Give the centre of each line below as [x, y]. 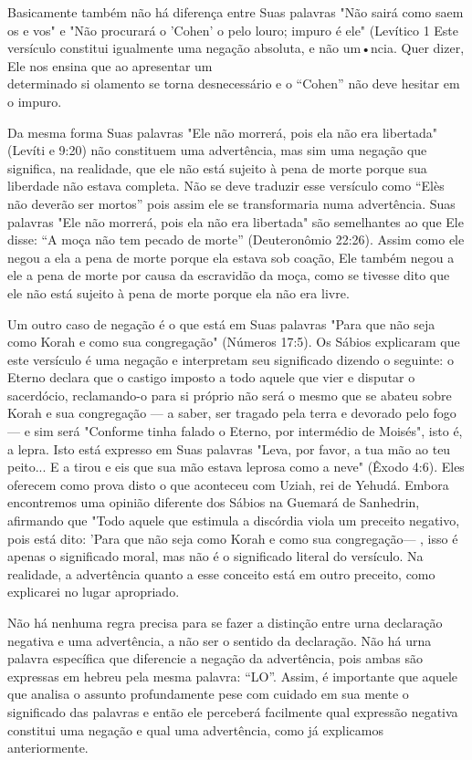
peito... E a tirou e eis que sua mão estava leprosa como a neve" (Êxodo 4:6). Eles [236, 467]
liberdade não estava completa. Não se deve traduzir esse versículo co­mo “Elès [226, 186]
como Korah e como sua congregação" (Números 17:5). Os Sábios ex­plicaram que [234, 342]
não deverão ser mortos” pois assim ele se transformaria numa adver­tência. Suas [231, 203]
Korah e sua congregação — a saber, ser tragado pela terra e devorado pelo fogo [232, 413]
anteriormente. [48, 748]
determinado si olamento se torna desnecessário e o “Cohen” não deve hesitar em [234, 83]
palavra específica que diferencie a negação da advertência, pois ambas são [215, 658]
